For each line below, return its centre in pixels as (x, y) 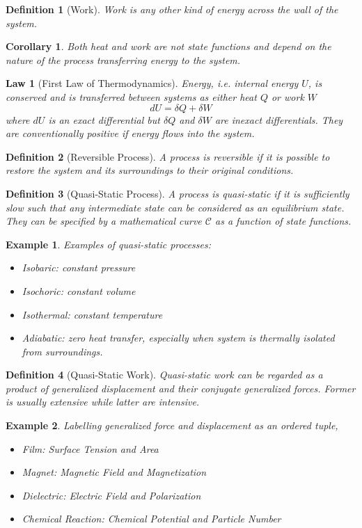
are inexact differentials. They (279, 119)
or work (288, 96)
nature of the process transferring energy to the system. (123, 59)
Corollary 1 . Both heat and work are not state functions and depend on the (168, 46)
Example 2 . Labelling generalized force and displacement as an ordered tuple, (172, 425)
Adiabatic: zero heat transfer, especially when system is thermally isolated (178, 338)
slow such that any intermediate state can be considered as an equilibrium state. (175, 207)
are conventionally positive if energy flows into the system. (130, 133)
